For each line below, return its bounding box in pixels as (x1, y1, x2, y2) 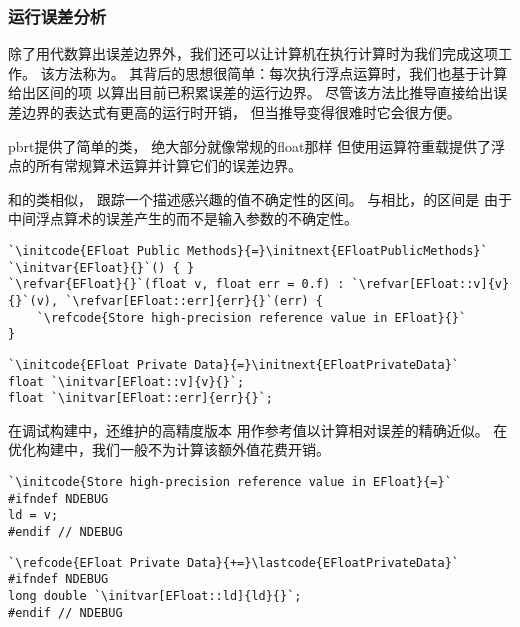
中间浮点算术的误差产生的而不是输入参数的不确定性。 (8, 208, 358, 229)
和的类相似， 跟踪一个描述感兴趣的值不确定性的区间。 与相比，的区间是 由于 (8, 188, 512, 209)
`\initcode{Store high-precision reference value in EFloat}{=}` (8, 475, 452, 490)
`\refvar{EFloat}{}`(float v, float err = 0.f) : (8, 277, 345, 292)
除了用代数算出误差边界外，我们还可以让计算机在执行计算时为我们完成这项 (8, 43, 498, 64)
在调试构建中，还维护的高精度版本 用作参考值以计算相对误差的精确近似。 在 (8, 419, 508, 440)
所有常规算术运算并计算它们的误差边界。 (35, 155, 302, 176)
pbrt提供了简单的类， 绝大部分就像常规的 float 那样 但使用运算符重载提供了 (8, 135, 492, 156)
